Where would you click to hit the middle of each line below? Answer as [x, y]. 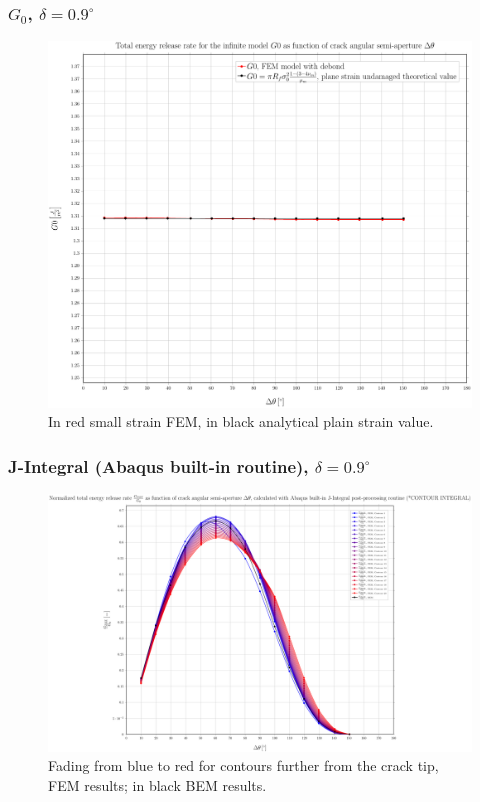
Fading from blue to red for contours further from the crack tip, [243, 765]
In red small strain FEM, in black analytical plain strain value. [241, 421]
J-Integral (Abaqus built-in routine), [158, 465]
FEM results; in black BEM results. [157, 784]
